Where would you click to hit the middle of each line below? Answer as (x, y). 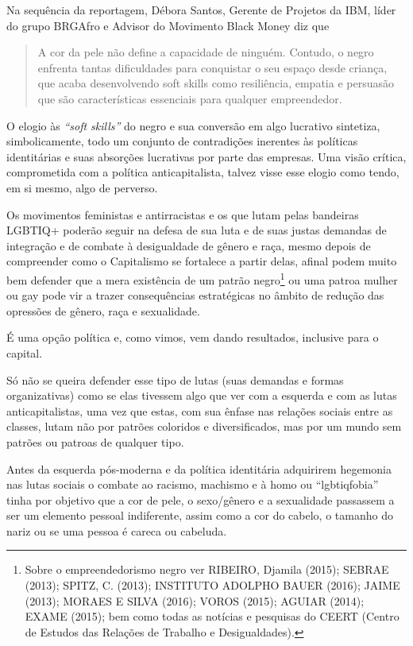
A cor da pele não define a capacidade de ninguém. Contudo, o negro (206, 52)
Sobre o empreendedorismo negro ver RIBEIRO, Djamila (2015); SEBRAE (207, 569)
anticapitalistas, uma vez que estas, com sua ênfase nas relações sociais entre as (200, 410)
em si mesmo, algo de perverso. (82, 187)
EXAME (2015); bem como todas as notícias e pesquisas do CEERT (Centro (212, 616)
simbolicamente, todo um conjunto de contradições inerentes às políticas (182, 141)
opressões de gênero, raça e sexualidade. (103, 310)
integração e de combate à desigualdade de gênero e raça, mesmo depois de (189, 245)
